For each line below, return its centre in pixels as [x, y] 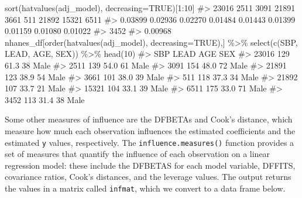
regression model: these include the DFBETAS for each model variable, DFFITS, [150, 165]
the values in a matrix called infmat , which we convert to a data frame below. [145, 188]
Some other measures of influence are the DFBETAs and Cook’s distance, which [149, 119]
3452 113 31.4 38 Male [45, 99]
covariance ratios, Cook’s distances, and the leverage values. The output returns [148, 177]
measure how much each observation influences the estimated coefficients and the [150, 130]
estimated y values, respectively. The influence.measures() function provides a [150, 142]
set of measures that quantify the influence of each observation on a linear [138, 154]
